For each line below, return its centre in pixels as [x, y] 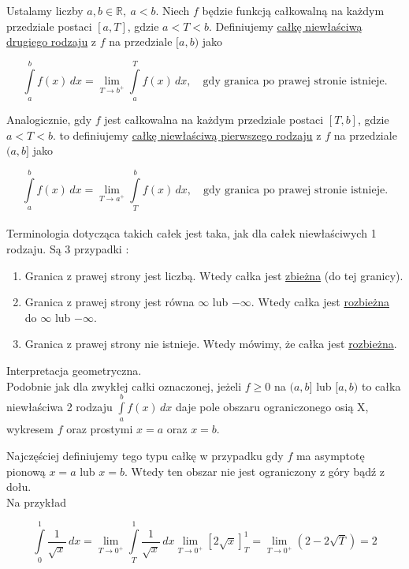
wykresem [30, 429]
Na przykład [36, 502]
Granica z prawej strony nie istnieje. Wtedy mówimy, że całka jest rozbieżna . [211, 344]
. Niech [173, 10]
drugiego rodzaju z [52, 41]
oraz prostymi [100, 429]
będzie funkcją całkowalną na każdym [293, 10]
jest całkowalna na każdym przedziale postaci [214, 119]
